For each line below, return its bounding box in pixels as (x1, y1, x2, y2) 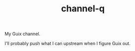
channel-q (61, 3, 105, 14)
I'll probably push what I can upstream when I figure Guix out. (4, 41, 131, 47)
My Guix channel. (4, 31, 41, 37)
